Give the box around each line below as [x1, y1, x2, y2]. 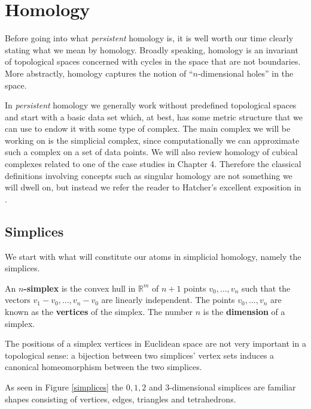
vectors [5, 293, 31, 306]
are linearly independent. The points [101, 293, 235, 306]
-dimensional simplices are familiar [169, 380, 296, 393]
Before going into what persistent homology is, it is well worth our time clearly [5, 32, 294, 44]
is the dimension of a [203, 305, 285, 318]
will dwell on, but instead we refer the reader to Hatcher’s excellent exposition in [5, 181, 301, 193]
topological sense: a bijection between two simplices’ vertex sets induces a [5, 349, 275, 361]
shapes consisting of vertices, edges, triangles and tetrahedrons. [5, 392, 236, 405]
